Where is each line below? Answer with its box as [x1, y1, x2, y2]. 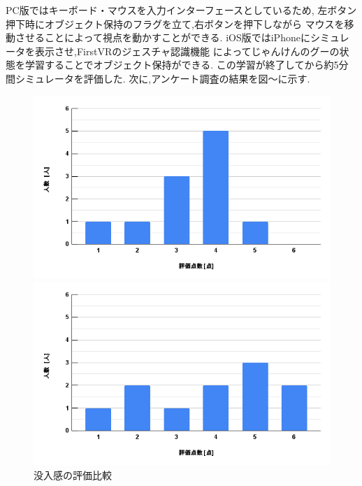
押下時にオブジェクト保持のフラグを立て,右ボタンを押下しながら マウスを [6, 16, 345, 31]
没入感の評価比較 [34, 468, 112, 483]
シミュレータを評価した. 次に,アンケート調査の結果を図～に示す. [15, 71, 310, 85]
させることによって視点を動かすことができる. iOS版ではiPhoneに [15, 30, 310, 45]
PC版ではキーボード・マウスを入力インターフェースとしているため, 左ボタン [6, 3, 357, 17]
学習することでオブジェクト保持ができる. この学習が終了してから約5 [24, 57, 339, 72]
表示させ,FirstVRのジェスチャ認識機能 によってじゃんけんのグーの [34, 43, 340, 58]
